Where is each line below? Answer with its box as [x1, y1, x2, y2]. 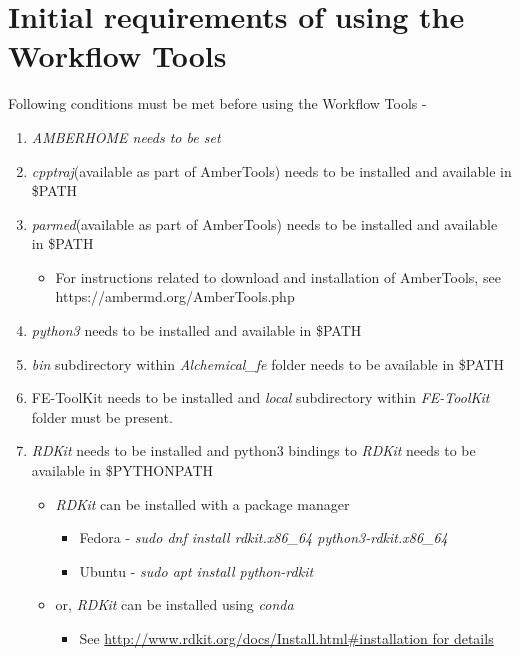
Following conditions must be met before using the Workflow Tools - [8, 93, 427, 114]
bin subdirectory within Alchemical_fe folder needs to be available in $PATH [31, 353, 505, 374]
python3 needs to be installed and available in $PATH [31, 320, 362, 341]
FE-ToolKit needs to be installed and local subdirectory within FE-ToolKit [31, 387, 490, 408]
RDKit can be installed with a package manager [55, 493, 350, 514]
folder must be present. [31, 406, 173, 427]
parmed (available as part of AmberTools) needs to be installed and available [31, 213, 498, 234]
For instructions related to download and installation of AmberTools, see [55, 266, 501, 287]
